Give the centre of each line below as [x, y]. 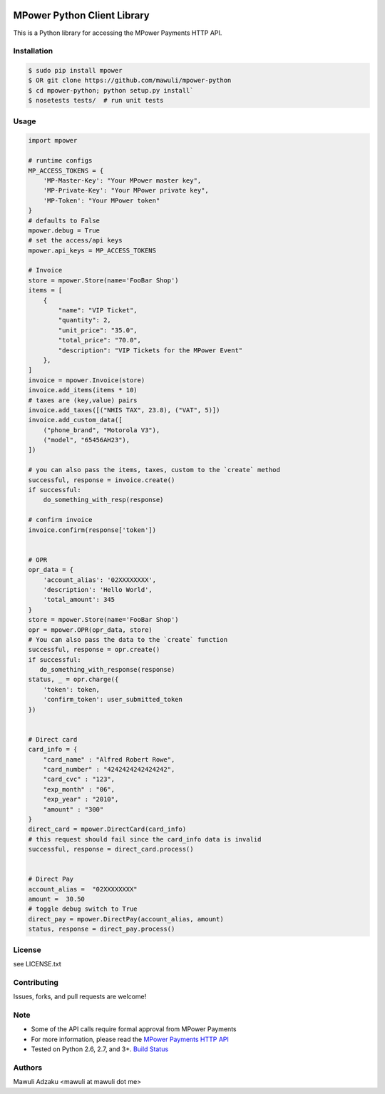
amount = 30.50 [57, 899]
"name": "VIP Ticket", [98, 311]
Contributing [36, 982]
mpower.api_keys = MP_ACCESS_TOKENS [92, 250]
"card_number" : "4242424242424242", [109, 769]
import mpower [53, 140]
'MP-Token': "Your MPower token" [102, 200]
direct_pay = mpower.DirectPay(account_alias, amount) [126, 919]
